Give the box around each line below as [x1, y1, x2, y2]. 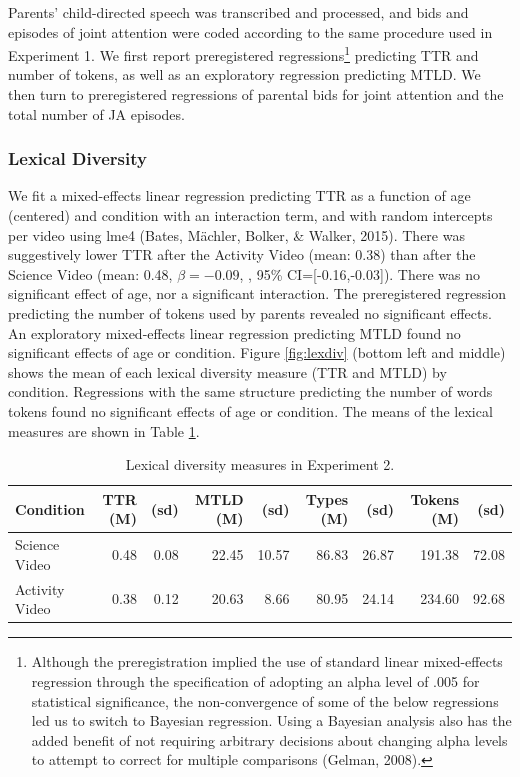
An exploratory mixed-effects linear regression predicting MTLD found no [8, 322, 461, 343]
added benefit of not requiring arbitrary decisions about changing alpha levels [31, 729, 508, 750]
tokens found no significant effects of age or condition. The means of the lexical [8, 400, 493, 421]
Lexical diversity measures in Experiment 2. [125, 454, 395, 475]
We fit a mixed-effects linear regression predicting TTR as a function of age [8, 185, 471, 206]
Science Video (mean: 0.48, [8, 263, 173, 284]
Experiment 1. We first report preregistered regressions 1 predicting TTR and [8, 42, 479, 65]
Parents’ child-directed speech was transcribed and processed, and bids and [8, 2, 469, 22]
